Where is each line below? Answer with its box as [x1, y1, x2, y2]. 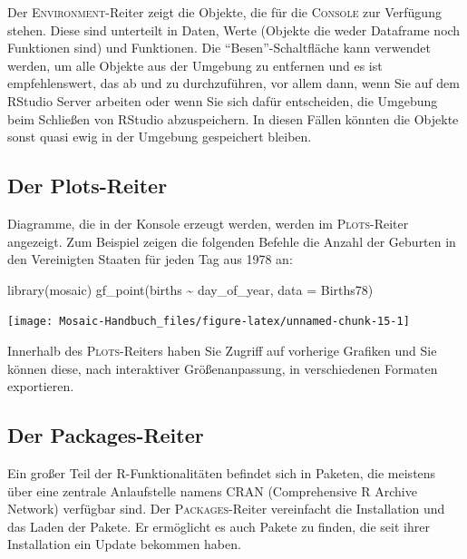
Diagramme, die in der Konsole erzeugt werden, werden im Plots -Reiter [7, 213, 409, 232]
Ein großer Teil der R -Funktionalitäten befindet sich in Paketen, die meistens [7, 463, 436, 482]
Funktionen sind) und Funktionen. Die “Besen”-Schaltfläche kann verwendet [7, 38, 431, 57]
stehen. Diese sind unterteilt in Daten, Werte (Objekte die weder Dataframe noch [7, 20, 461, 39]
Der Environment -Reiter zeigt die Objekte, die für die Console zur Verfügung [7, 3, 442, 21]
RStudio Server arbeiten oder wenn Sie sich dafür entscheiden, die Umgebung [7, 91, 438, 110]
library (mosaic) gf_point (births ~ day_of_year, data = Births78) [7, 279, 374, 299]
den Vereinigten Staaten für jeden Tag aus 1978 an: [7, 250, 293, 269]
